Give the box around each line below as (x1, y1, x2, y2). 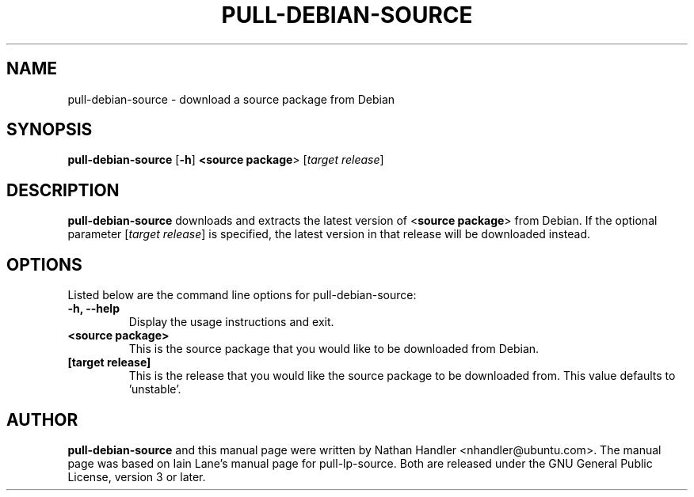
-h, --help (67, 302, 120, 316)
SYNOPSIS (6, 120, 93, 140)
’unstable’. (128, 382, 181, 396)
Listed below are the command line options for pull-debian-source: (67, 288, 417, 302)
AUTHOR (6, 409, 78, 430)
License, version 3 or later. (67, 469, 206, 484)
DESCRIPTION (6, 180, 120, 200)
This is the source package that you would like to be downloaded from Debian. (128, 342, 540, 356)
